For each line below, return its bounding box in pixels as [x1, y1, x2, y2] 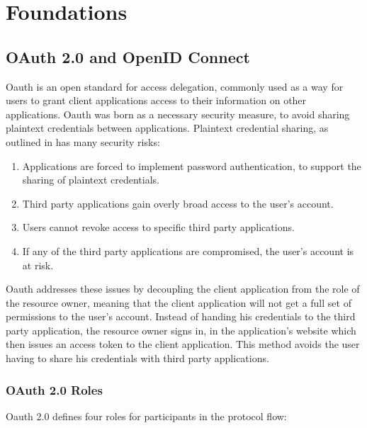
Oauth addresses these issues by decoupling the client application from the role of [6, 281, 360, 296]
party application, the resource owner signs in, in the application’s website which [6, 322, 356, 337]
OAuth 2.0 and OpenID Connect [6, 45, 250, 67]
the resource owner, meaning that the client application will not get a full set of [6, 295, 351, 310]
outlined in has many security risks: [6, 134, 160, 149]
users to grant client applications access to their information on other [6, 93, 307, 108]
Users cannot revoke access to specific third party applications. [22, 220, 295, 235]
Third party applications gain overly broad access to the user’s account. [22, 196, 334, 210]
